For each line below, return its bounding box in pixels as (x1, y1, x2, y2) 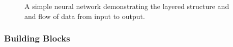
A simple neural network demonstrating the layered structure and (24, 1, 229, 11)
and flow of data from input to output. (24, 10, 145, 21)
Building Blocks (4, 32, 70, 44)
